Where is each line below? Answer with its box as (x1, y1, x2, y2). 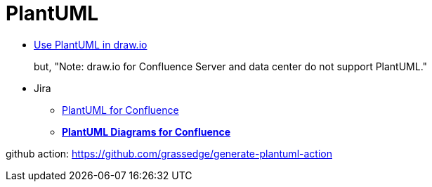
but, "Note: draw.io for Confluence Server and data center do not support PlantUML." (34, 60, 428, 72)
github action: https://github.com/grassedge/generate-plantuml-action (6, 147, 332, 160)
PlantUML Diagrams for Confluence (62, 125, 231, 138)
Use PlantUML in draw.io (34, 38, 148, 51)
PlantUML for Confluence (62, 103, 179, 116)
